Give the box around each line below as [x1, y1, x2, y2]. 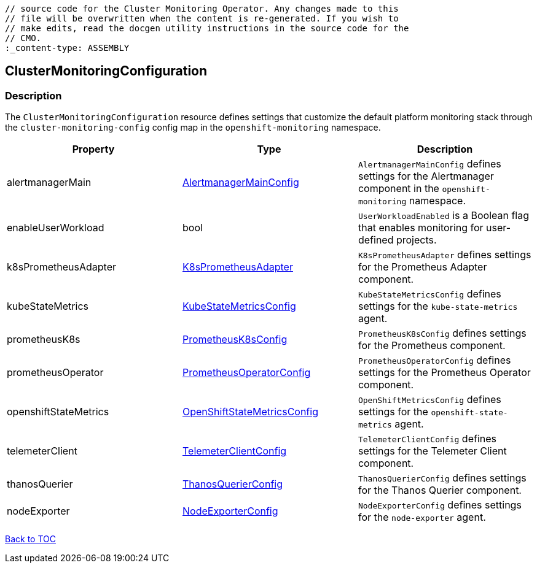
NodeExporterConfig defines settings [358, 499, 522, 512]
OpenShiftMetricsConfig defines [358, 393, 501, 406]
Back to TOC [5, 534, 56, 545]
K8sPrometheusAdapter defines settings [358, 248, 531, 261]
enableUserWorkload [7, 221, 104, 234]
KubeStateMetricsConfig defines [358, 288, 501, 301]
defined [358, 234, 394, 247]
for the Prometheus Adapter [358, 261, 487, 274]
